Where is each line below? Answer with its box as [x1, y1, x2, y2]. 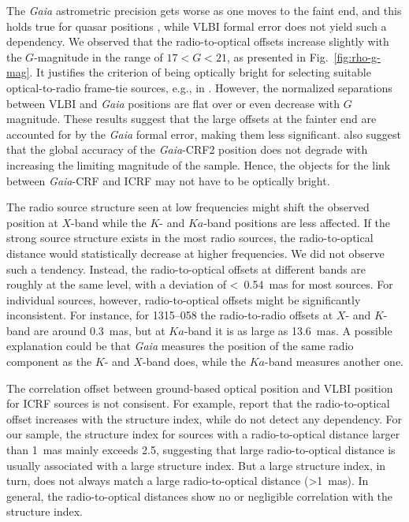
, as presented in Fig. [226, 48, 329, 65]
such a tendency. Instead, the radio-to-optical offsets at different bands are [6, 260, 366, 277]
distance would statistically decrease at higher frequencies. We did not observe [6, 244, 385, 261]
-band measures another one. [265, 353, 404, 370]
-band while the [71, 214, 147, 230]
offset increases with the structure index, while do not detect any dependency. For [6, 410, 402, 427]
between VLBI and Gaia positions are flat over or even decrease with [6, 95, 340, 111]
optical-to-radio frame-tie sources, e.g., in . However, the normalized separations [6, 79, 392, 95]
